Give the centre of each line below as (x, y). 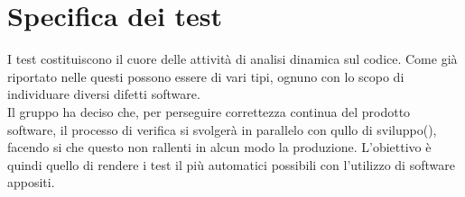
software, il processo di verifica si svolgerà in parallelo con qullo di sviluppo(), (222, 129)
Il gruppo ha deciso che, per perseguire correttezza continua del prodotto (209, 111)
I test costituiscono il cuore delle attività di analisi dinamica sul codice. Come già (232, 59)
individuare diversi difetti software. (104, 94)
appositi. (31, 182)
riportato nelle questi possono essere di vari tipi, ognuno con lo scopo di (206, 76)
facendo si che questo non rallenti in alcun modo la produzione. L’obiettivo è (219, 147)
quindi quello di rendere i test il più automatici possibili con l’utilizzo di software (231, 164)
